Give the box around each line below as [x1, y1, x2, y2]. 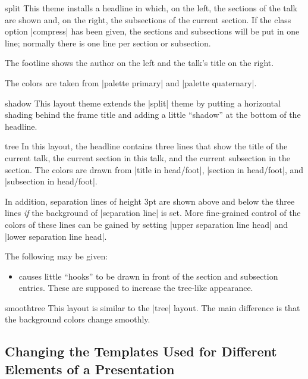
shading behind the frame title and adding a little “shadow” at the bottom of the [5, 108, 301, 121]
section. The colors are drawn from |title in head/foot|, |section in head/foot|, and [5, 163, 304, 176]
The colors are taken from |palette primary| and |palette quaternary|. [5, 76, 257, 89]
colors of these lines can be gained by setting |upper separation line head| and [5, 218, 288, 230]
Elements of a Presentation [5, 359, 175, 378]
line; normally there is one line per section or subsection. [5, 36, 211, 49]
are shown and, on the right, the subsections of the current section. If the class [5, 13, 291, 26]
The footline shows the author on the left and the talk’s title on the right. [5, 57, 274, 69]
